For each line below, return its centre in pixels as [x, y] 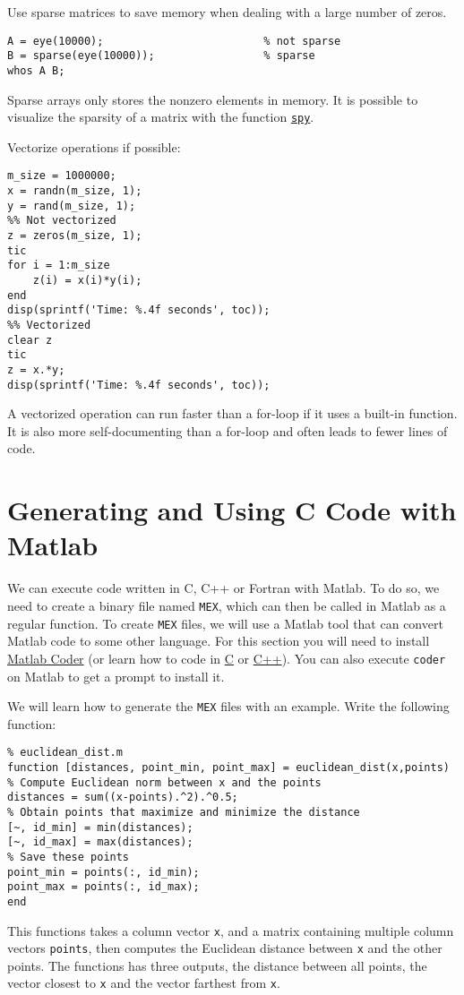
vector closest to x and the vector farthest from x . [144, 983]
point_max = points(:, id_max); [103, 887]
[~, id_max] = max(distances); [100, 842]
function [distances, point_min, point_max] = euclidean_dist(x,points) [228, 768]
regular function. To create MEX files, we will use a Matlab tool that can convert [225, 623]
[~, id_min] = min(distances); [100, 827]
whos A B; [36, 70]
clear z [30, 340]
